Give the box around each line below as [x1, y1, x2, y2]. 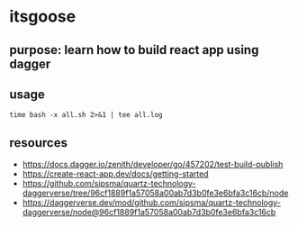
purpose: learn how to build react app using [9, 42, 259, 58]
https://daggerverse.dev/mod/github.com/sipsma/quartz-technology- [22, 197, 282, 208]
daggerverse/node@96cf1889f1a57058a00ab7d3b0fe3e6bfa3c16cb [22, 207, 276, 218]
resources [9, 135, 68, 150]
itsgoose [9, 6, 77, 27]
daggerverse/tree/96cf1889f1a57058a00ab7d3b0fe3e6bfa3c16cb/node [22, 187, 289, 199]
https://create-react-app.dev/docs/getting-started [22, 168, 209, 179]
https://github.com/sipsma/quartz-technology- [22, 178, 196, 189]
